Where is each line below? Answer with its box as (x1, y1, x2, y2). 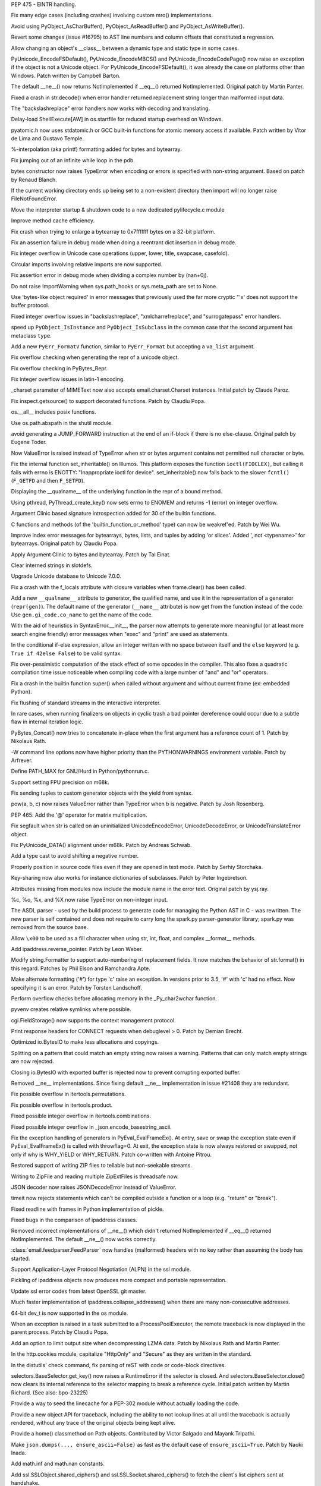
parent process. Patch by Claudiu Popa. (11, 1328, 108, 1336)
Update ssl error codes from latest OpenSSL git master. (11, 1287, 147, 1295)
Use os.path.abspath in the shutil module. (11, 419, 113, 426)
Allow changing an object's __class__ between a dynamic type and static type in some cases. (11, 45, 239, 52)
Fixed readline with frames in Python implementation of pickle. (11, 1205, 164, 1213)
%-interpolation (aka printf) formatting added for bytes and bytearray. (11, 146, 182, 153)
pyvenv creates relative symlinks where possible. (11, 1006, 131, 1013)
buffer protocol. (11, 302, 50, 309)
